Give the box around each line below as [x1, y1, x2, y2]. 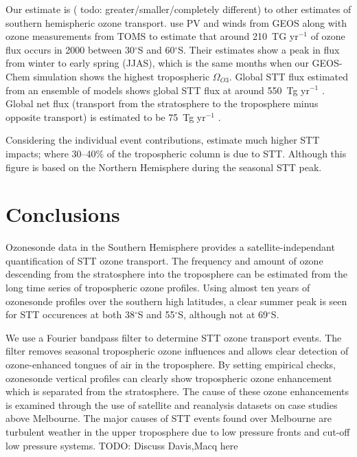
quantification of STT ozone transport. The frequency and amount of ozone [5, 253, 323, 267]
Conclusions [5, 200, 120, 228]
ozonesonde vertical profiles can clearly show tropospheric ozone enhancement [5, 370, 332, 385]
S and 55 [137, 307, 175, 322]
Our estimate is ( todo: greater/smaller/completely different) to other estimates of [5, 2, 352, 16]
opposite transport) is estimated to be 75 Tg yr [5, 109, 206, 124]
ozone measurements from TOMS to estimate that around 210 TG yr [5, 29, 299, 43]
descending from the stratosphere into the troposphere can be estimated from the [5, 267, 347, 281]
